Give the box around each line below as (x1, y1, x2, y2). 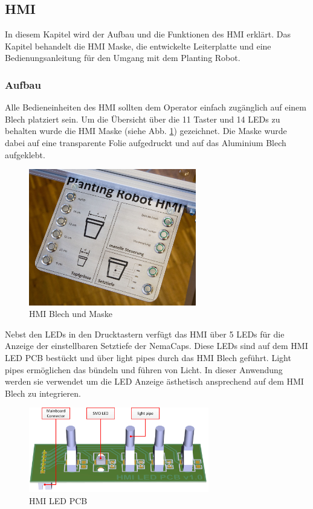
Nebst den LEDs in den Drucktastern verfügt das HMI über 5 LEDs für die (5, 327, 285, 340)
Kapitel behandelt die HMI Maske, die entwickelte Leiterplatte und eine (5, 39, 271, 52)
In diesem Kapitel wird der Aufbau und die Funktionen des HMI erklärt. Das (5, 28, 291, 40)
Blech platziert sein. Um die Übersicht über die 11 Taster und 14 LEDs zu (5, 112, 280, 125)
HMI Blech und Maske (29, 307, 112, 320)
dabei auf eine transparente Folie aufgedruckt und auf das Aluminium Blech (5, 136, 286, 149)
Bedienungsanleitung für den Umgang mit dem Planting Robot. (5, 51, 240, 64)
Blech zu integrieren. (5, 386, 81, 399)
